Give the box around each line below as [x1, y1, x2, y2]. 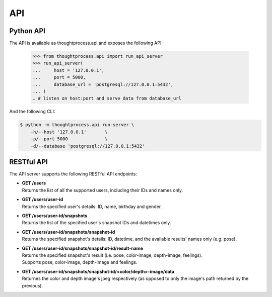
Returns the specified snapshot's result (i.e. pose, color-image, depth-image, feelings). [22, 252, 202, 258]
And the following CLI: [9, 109, 55, 115]
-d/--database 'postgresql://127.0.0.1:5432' [30, 143, 145, 149]
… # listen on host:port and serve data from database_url [32, 95, 181, 102]
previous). [22, 282, 43, 288]
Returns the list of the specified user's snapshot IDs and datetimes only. [22, 220, 171, 226]
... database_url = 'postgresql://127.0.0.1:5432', [32, 81, 174, 87]
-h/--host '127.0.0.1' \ [30, 129, 108, 135]
